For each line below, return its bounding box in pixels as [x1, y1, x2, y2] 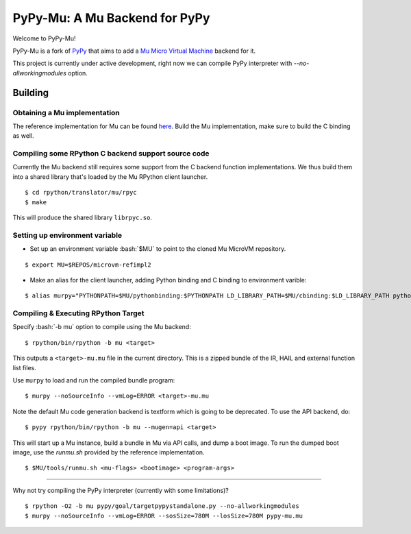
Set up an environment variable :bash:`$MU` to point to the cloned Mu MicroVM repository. [29, 245, 286, 253]
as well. [12, 132, 34, 140]
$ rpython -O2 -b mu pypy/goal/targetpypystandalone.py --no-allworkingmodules [25, 502, 299, 510]
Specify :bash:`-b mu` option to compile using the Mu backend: [12, 323, 191, 331]
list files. [12, 363, 37, 372]
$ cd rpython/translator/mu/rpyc [25, 189, 137, 197]
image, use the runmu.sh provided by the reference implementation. [12, 448, 205, 456]
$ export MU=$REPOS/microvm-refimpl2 [25, 260, 152, 269]
